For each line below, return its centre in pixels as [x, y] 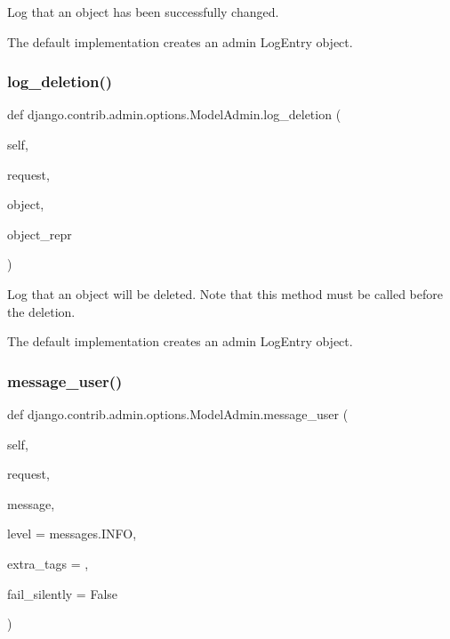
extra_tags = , [48, 563]
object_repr [40, 234]
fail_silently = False [63, 593]
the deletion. [41, 311]
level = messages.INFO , [72, 534]
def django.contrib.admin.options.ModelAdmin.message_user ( [178, 413]
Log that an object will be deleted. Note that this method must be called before [225, 293]
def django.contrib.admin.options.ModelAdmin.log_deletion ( [174, 114]
